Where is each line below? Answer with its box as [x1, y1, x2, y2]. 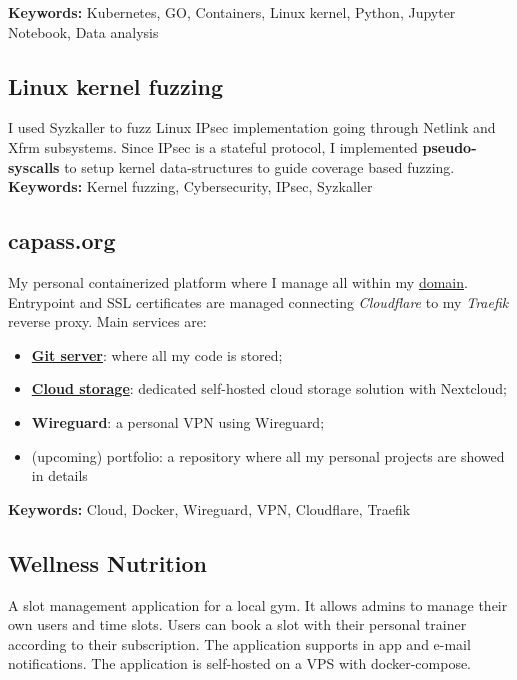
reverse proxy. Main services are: [8, 311, 207, 332]
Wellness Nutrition [8, 547, 207, 578]
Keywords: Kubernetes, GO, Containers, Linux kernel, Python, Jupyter [8, 2, 456, 22]
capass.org [8, 225, 116, 256]
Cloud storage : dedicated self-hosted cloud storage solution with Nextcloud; [31, 378, 507, 399]
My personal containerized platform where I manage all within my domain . [8, 271, 468, 292]
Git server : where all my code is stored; [31, 344, 283, 365]
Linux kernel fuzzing [8, 70, 223, 101]
